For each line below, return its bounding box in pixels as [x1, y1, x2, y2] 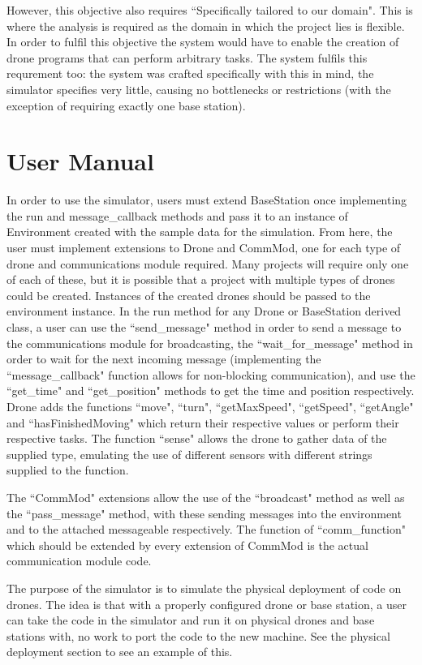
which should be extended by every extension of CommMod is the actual [6, 536, 368, 553]
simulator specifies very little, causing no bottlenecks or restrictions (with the [6, 80, 391, 97]
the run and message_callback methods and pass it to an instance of [6, 207, 348, 224]
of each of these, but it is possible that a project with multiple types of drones [6, 271, 395, 288]
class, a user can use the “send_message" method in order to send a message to [6, 319, 402, 336]
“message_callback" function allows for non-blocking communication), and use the [6, 366, 416, 383]
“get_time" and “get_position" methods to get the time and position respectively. [6, 382, 415, 399]
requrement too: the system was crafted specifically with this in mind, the [6, 65, 374, 82]
